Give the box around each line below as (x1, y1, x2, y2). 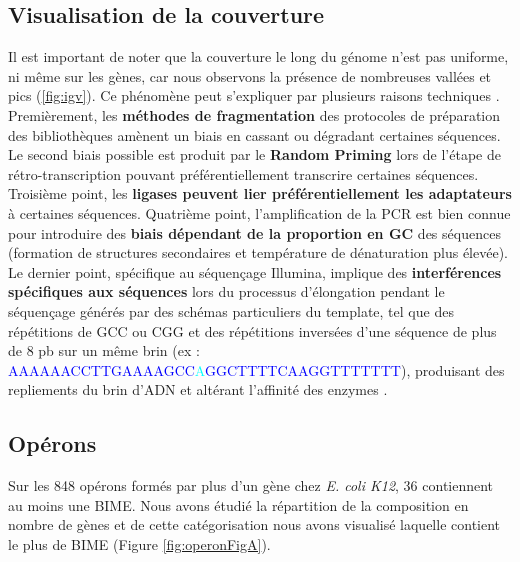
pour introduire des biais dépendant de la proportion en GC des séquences (8, 222, 501, 243)
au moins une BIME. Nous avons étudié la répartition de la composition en (8, 494, 469, 515)
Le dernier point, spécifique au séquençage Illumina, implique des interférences (8, 261, 502, 282)
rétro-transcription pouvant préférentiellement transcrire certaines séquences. (8, 163, 479, 184)
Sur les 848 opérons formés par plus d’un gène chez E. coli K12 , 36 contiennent (8, 475, 494, 496)
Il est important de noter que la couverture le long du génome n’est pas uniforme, (8, 46, 509, 67)
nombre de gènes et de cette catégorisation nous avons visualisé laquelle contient (8, 514, 501, 535)
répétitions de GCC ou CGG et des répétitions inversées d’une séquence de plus (8, 320, 497, 341)
